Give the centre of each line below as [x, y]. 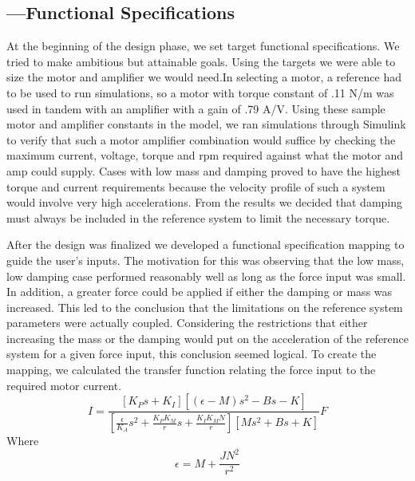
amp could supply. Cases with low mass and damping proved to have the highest [204, 170]
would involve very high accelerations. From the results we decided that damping [205, 202]
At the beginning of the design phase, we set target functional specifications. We [203, 46]
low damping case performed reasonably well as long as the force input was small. [206, 276]
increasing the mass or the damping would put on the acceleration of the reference [208, 338]
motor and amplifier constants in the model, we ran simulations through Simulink [206, 124]
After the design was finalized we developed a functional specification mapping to [206, 244]
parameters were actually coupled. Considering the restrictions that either [187, 323]
